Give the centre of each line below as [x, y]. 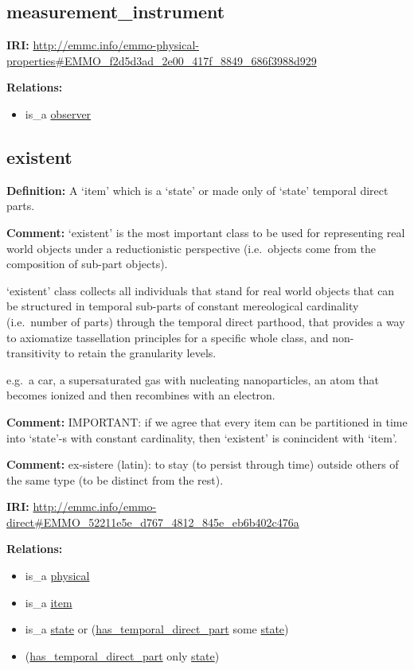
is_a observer [58, 113]
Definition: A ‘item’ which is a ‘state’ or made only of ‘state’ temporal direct [197, 190]
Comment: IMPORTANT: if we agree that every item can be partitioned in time [207, 421]
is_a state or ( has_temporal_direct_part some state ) [157, 629]
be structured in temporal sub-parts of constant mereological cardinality [183, 306]
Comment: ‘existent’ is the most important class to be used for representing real [206, 232]
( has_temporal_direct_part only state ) [122, 655]
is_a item [49, 602]
